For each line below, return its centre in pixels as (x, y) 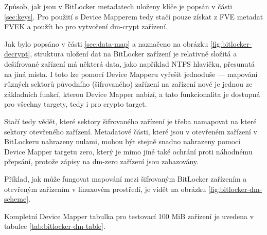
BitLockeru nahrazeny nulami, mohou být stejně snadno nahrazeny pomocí (122, 141)
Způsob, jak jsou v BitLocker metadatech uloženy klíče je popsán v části (118, 6)
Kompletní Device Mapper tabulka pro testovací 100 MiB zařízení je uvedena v (129, 216)
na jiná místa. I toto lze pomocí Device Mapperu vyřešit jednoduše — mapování (131, 74)
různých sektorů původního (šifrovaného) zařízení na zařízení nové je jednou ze (128, 84)
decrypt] (17, 54)
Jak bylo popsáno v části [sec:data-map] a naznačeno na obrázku (106, 43)
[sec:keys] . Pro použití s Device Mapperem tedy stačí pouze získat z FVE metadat (134, 16)
